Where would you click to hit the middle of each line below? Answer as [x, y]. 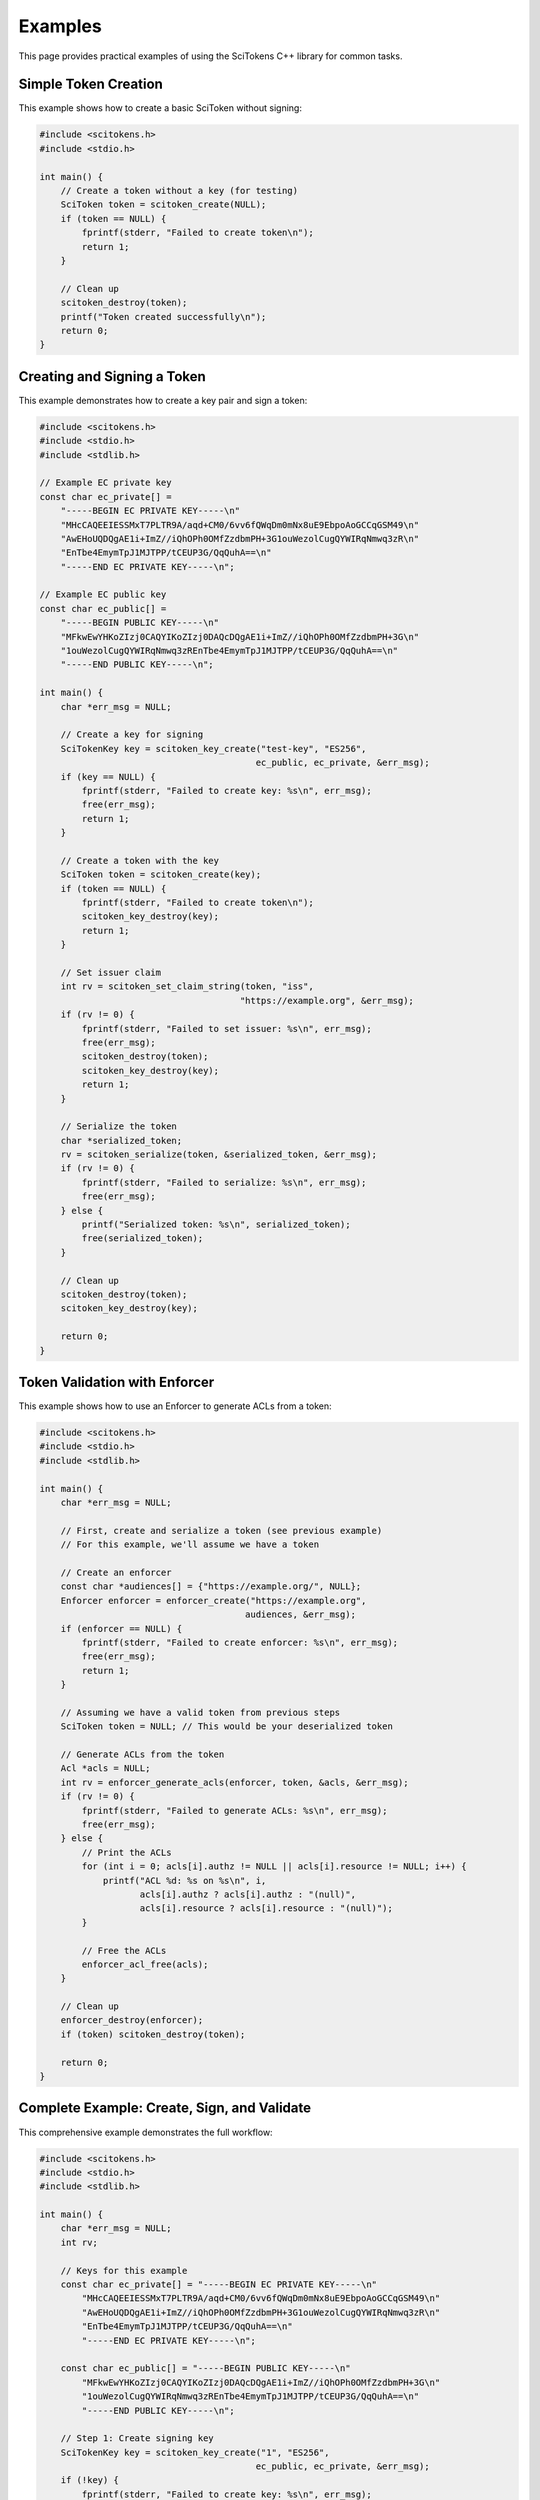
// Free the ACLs [124, 1950]
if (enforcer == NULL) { [121, 1628]
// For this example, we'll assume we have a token [190, 1544]
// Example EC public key [103, 594]
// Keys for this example [124, 2270]
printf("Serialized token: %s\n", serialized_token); [216, 1224]
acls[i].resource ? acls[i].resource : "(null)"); [266, 1908]
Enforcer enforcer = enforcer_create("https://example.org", [213, 1600]
